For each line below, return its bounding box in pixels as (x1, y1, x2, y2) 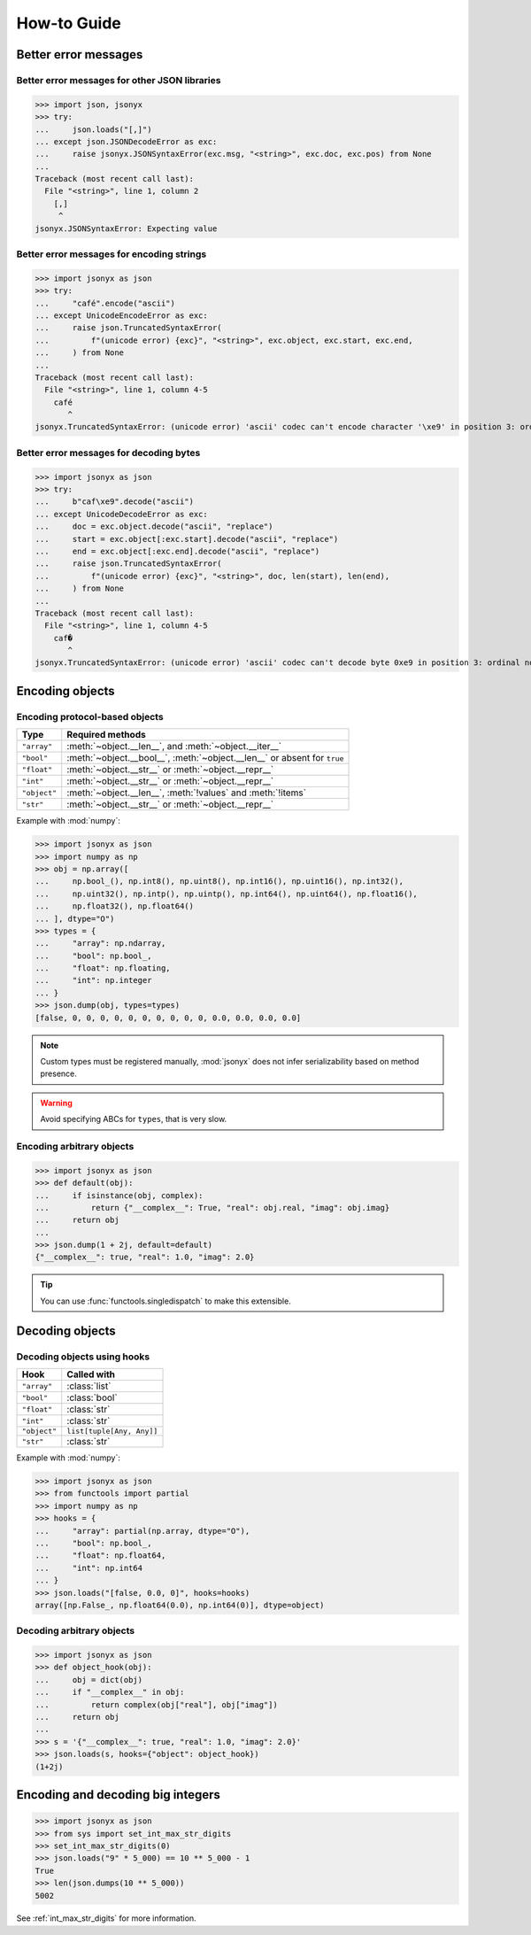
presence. (40, 1068, 77, 1080)
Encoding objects (16, 683, 115, 699)
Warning (40, 1097, 73, 1108)
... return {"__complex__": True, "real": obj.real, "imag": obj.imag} (35, 1203, 390, 1212)
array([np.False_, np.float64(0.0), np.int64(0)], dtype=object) (35, 1599, 325, 1610)
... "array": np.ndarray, (35, 939, 166, 948)
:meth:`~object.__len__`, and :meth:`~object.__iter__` (66, 740, 282, 753)
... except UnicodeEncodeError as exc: (35, 310, 208, 321)
